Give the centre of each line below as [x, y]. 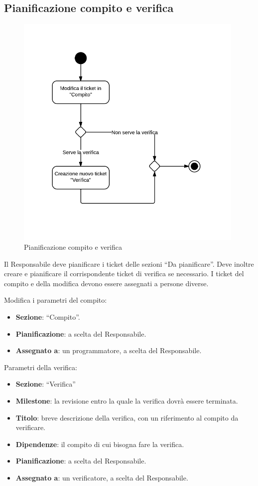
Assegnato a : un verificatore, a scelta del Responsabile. [102, 477]
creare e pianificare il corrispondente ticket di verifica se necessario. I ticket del [124, 273]
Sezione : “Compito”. [48, 317]
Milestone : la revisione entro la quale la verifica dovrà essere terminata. [127, 401]
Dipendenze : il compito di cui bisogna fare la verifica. [100, 444]
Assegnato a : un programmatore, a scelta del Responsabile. [109, 350]
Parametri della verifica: [41, 367]
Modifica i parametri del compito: [56, 300]
